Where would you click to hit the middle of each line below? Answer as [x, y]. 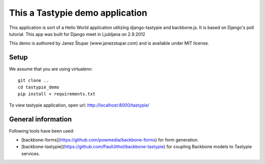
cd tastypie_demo [39, 87]
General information [40, 119]
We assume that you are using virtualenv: [51, 69]
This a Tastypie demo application [78, 13]
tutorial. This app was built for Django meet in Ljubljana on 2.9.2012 [77, 34]
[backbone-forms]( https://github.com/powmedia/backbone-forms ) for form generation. [110, 140]
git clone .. [33, 80]
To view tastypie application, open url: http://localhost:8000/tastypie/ [79, 105]
